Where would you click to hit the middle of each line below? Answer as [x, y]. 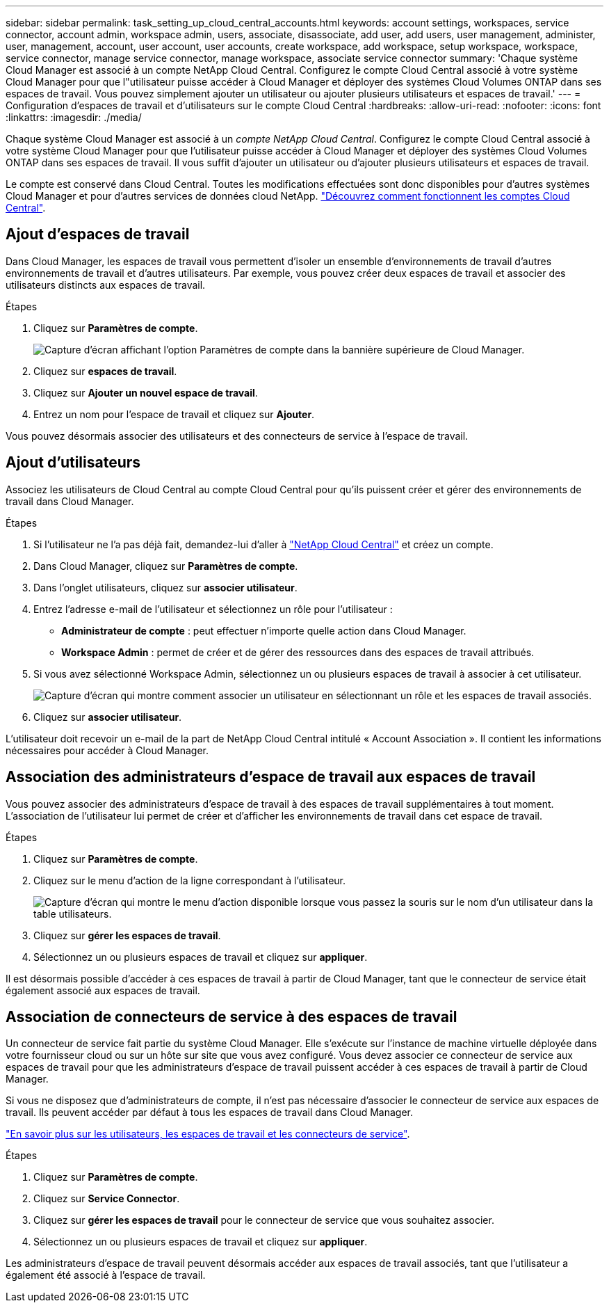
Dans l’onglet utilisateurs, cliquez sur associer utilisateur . [165, 587]
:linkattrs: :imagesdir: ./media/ [74, 117]
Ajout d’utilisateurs [73, 463]
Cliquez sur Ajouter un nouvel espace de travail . [146, 392]
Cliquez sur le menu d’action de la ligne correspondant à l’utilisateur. [190, 880]
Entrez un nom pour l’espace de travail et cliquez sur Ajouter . [174, 414]
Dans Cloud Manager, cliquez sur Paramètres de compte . [166, 566]
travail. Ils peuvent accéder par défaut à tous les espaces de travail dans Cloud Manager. [209, 1112]
